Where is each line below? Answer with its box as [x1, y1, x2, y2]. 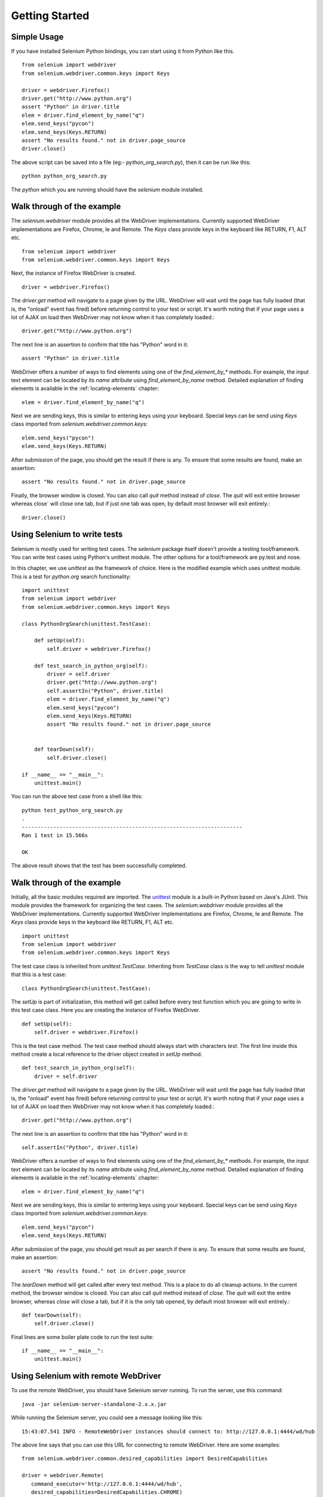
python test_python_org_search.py [22, 807, 123, 814]
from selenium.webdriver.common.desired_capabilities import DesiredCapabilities [22, 1455, 268, 1462]
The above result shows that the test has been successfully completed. [11, 862, 187, 869]
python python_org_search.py [22, 172, 107, 180]
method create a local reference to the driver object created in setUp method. [11, 1050, 203, 1057]
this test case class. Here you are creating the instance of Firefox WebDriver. [11, 1007, 200, 1014]
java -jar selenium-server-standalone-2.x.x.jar [22, 1401, 167, 1407]
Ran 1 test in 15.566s [22, 832, 89, 838]
